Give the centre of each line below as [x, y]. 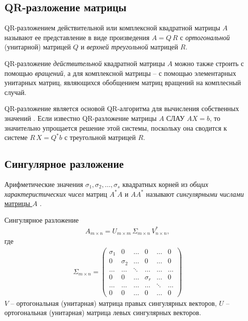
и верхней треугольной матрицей [129, 47]
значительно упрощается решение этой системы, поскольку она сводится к [116, 127]
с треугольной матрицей [100, 137]
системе [16, 137]
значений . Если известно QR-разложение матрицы [81, 118]
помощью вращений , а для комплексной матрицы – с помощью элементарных [120, 73]
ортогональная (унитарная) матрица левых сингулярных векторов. [103, 312]
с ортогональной [205, 37]
